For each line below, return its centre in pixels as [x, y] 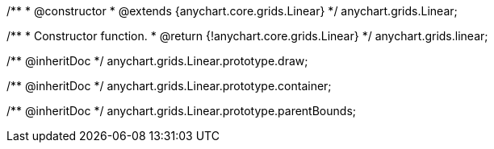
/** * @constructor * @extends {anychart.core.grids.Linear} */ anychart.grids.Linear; [232, 11]
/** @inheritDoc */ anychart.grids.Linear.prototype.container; [169, 86]
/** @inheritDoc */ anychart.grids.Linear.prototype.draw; [157, 61]
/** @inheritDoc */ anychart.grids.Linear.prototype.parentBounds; [181, 111]
